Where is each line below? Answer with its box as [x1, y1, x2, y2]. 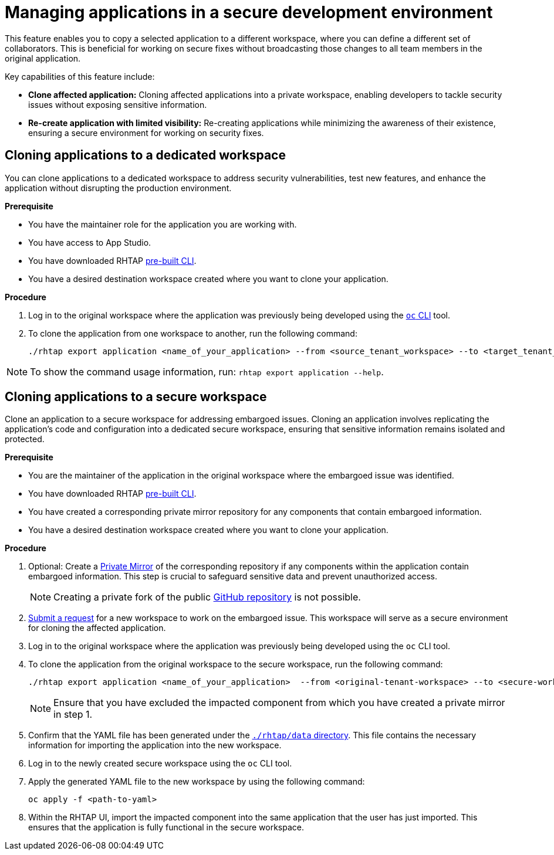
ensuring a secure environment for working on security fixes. [28, 127, 264, 138]
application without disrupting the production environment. [5, 182, 232, 193]
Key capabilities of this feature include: [5, 71, 155, 82]
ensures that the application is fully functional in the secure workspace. [28, 822, 305, 833]
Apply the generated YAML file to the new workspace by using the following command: [28, 776, 365, 787]
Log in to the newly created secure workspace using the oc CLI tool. [28, 758, 292, 769]
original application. [5, 53, 81, 63]
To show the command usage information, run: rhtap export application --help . [30, 365, 384, 378]
